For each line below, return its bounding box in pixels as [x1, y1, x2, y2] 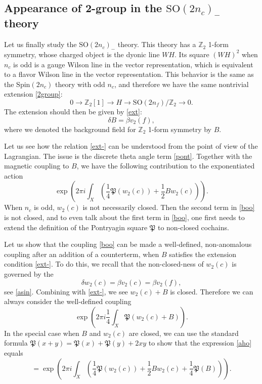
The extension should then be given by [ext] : [4, 106, 142, 116]
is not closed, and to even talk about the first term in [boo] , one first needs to [4, 212, 245, 223]
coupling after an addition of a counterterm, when [4, 248, 159, 259]
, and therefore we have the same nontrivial [114, 78, 249, 89]
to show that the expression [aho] [148, 337, 252, 348]
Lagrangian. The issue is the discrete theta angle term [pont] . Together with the [4, 150, 252, 161]
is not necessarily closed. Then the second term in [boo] [82, 202, 255, 212]
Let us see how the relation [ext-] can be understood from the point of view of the [4, 141, 258, 151]
